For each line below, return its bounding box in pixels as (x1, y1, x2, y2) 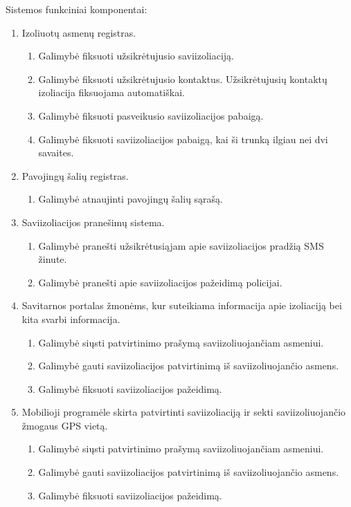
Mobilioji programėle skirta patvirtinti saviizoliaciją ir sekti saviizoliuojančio (21, 405, 346, 419)
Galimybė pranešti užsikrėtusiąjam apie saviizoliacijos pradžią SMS (38, 238, 324, 252)
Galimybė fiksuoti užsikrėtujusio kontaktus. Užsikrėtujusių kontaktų (38, 71, 327, 86)
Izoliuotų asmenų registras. (21, 25, 136, 39)
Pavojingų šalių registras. (21, 168, 129, 183)
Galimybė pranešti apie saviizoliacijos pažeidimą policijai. (38, 275, 282, 289)
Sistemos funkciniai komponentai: (6, 2, 147, 16)
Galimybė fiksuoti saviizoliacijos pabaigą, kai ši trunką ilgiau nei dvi (38, 131, 328, 146)
